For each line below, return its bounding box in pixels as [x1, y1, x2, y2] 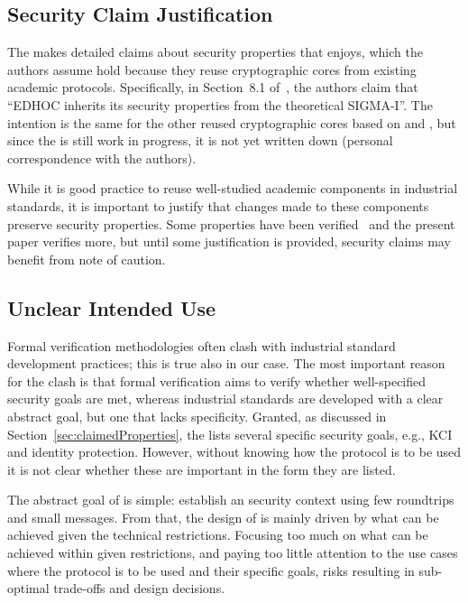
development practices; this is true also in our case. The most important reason [7, 354, 445, 373]
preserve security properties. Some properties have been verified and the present [7, 214, 455, 233]
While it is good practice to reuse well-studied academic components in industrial [7, 179, 458, 198]
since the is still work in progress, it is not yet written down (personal [7, 131, 393, 150]
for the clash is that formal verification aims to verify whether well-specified [7, 371, 427, 390]
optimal [7, 579, 50, 598]
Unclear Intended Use [7, 293, 216, 321]
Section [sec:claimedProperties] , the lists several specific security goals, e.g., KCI [7, 424, 453, 443]
